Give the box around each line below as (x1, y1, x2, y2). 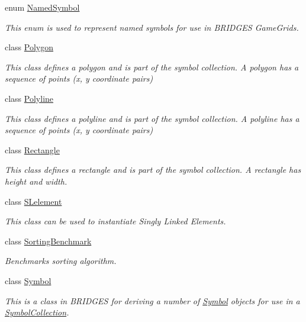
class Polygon (5, 41, 54, 53)
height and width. (5, 175, 67, 187)
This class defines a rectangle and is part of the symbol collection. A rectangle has (5, 163, 301, 176)
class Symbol (5, 274, 51, 286)
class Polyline (5, 92, 54, 104)
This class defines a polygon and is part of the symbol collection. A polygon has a (5, 60, 299, 73)
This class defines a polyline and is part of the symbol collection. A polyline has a (5, 112, 299, 124)
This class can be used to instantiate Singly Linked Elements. (5, 215, 226, 227)
